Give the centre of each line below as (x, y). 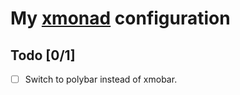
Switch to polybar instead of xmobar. (101, 79)
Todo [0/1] (43, 55)
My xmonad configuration (120, 18)
